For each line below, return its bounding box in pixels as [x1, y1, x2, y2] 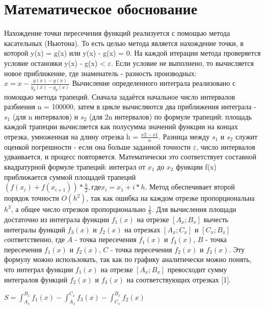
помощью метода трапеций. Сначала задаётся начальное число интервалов [4, 91, 235, 102]
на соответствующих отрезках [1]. [126, 274, 231, 284]
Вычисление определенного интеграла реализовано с [72, 78, 236, 88]
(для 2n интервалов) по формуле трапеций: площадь [89, 111, 252, 122]
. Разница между [158, 131, 210, 141]
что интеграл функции [4, 264, 73, 274]
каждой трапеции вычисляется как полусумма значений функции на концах [4, 121, 238, 132]
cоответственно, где [4, 234, 65, 245]
